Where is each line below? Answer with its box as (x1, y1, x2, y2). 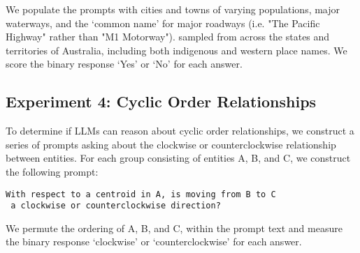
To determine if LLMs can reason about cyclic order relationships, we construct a (6, 123, 354, 138)
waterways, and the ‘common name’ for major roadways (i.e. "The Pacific (6, 15, 320, 30)
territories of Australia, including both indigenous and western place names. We (6, 43, 347, 57)
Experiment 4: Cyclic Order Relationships (6, 91, 317, 112)
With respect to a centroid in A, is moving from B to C (6, 189, 276, 199)
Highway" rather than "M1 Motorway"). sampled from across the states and (6, 29, 330, 44)
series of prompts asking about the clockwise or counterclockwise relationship (6, 137, 336, 151)
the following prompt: (6, 164, 99, 178)
